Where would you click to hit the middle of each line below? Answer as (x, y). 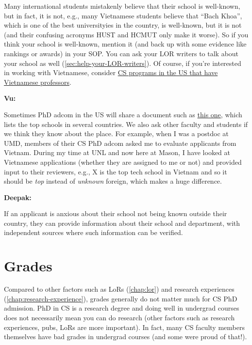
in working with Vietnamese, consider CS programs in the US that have (111, 72)
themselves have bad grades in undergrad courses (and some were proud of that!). (126, 337)
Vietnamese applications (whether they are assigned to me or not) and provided (123, 162)
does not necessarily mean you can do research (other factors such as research (119, 317)
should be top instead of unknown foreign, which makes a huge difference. (113, 181)
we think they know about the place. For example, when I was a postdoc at (116, 133)
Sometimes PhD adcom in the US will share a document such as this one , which (123, 114)
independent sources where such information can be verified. (93, 232)
